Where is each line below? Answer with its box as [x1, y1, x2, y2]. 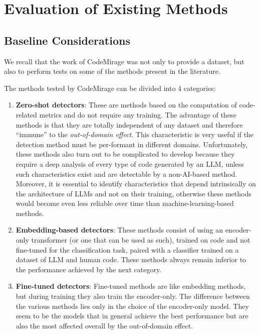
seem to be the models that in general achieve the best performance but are [16, 310, 248, 321]
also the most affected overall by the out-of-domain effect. [16, 320, 193, 330]
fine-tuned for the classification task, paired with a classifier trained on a [16, 244, 239, 255]
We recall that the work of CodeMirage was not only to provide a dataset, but [4, 56, 244, 66]
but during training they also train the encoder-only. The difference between [16, 291, 250, 301]
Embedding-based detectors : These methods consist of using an [16, 225, 223, 235]
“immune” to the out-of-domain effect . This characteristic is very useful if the [16, 129, 254, 140]
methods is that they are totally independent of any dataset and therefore [16, 119, 243, 130]
